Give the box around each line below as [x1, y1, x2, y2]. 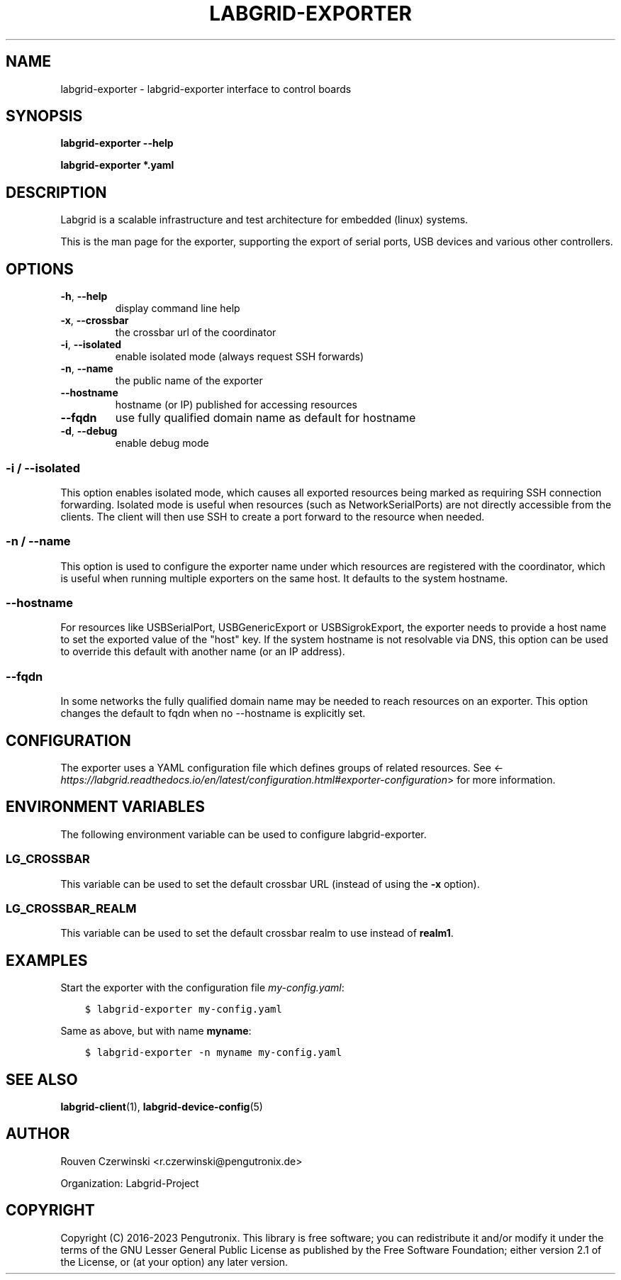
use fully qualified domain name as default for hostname [115, 411, 416, 425]
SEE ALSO [6, 1070, 78, 1089]
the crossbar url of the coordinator [115, 326, 276, 339]
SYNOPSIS [6, 107, 83, 126]
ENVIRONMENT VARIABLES [6, 798, 205, 816]
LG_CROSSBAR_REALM [6, 901, 137, 916]
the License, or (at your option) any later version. [60, 1255, 289, 1268]
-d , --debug [60, 425, 118, 438]
